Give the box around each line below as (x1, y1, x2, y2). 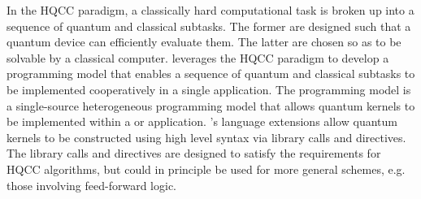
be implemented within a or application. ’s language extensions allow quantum (7, 113, 397, 130)
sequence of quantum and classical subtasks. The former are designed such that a (7, 17, 411, 34)
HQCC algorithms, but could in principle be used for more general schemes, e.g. (7, 160, 406, 177)
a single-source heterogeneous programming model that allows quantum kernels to (7, 97, 415, 114)
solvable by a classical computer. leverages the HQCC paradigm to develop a (7, 49, 389, 66)
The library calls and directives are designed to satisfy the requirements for (7, 145, 381, 162)
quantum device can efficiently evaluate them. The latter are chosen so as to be (7, 33, 401, 50)
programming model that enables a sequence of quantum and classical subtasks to (7, 65, 415, 82)
